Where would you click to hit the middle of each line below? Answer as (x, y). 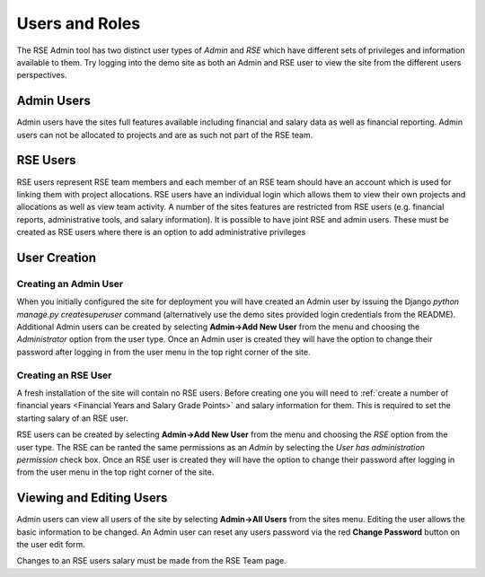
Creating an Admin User (70, 284)
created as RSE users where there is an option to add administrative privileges (161, 232)
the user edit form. (51, 544)
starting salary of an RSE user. (73, 418)
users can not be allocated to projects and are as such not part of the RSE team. (165, 135)
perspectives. (42, 75)
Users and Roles (79, 23)
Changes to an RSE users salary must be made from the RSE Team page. (151, 561)
